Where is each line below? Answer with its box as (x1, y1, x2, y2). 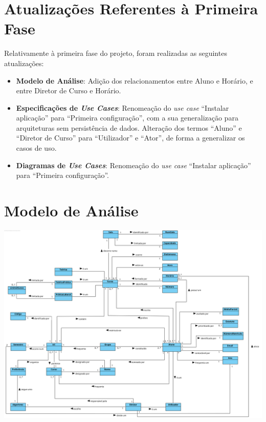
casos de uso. (16, 143, 57, 153)
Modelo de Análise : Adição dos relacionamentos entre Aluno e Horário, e (16, 75, 253, 86)
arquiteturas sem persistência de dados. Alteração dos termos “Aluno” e (16, 122, 242, 133)
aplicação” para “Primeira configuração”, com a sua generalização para (16, 112, 238, 123)
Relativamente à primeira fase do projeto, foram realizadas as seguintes (4, 48, 227, 58)
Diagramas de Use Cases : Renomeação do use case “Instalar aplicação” (16, 159, 251, 170)
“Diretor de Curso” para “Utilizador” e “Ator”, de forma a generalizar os (16, 132, 245, 143)
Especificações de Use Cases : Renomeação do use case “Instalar (16, 102, 229, 113)
